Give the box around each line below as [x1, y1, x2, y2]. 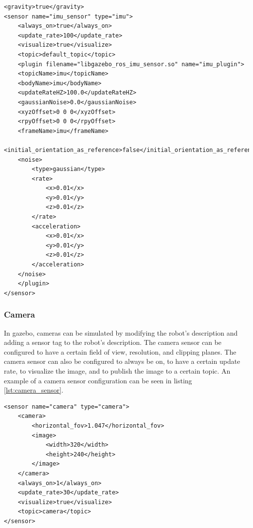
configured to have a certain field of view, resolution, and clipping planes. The [4, 346, 236, 357]
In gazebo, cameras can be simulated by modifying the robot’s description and [4, 327, 238, 338]
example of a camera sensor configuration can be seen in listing [4, 375, 192, 385]
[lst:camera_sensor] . [4, 385, 64, 395]
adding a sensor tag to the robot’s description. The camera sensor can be [4, 337, 222, 347]
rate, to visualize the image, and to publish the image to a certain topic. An [4, 366, 231, 376]
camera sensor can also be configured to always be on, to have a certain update [4, 356, 240, 366]
